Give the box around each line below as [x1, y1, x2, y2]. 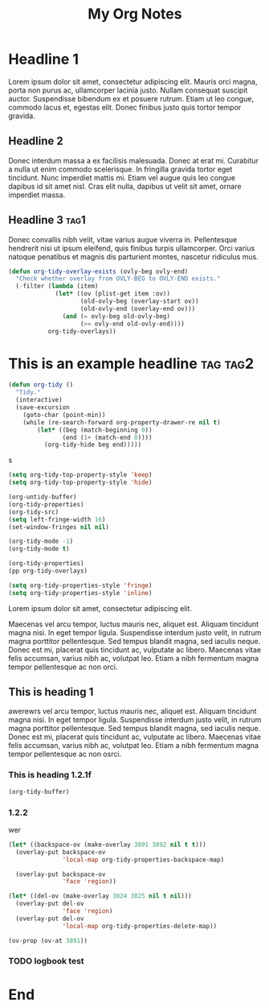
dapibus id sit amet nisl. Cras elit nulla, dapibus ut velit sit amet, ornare [8, 181, 243, 191]
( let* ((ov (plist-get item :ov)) [55, 290, 171, 298]
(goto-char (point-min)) [22, 411, 106, 419]
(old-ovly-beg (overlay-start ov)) [79, 297, 199, 306]
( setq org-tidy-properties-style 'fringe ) [8, 581, 153, 589]
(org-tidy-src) [8, 508, 59, 516]
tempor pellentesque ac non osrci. [8, 750, 122, 759]
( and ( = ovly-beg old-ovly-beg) [62, 312, 171, 320]
